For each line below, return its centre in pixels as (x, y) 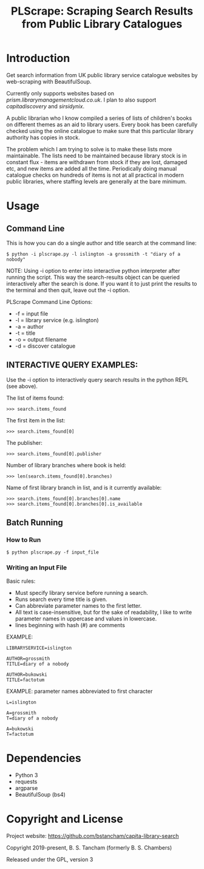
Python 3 (26, 775)
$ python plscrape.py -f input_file (53, 552)
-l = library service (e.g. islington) (57, 320)
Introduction (38, 58)
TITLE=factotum (25, 680)
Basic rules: (21, 581)
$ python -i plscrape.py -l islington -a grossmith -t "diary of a (93, 254)
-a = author (29, 326)
